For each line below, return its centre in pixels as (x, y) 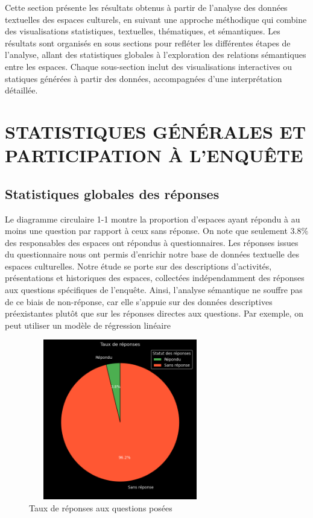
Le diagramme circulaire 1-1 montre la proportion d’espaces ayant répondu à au (153, 219)
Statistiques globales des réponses (112, 193)
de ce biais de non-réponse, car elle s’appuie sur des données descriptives (139, 301)
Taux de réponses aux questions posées (101, 507)
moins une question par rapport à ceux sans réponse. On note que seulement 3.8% (157, 231)
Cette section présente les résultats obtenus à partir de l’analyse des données (146, 7)
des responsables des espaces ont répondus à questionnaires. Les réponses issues (152, 242)
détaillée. (21, 90)
